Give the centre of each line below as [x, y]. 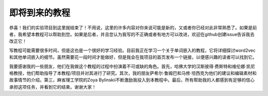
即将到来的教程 [40, 13]
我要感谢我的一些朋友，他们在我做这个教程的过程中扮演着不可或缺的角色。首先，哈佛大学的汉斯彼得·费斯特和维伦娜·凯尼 [132, 66]
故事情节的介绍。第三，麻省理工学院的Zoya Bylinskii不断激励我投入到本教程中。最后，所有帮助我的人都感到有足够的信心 [132, 80]
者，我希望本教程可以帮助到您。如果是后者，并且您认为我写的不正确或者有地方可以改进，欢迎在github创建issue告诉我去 [132, 34]
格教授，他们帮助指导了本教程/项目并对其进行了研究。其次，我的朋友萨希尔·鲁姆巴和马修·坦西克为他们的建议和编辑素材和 [133, 73]
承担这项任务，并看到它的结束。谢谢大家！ [53, 87]
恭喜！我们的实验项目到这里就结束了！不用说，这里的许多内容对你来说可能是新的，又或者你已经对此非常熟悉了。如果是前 [133, 28]
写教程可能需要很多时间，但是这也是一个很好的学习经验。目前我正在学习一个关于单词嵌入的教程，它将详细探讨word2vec [132, 50]
